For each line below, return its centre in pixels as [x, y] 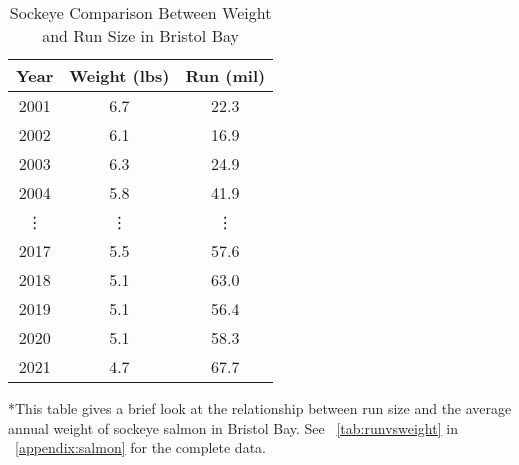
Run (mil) [225, 75]
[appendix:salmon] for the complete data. [140, 447]
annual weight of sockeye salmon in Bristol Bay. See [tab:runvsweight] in [233, 427]
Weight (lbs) [119, 75]
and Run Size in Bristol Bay [140, 35]
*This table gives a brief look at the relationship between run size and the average [260, 408]
